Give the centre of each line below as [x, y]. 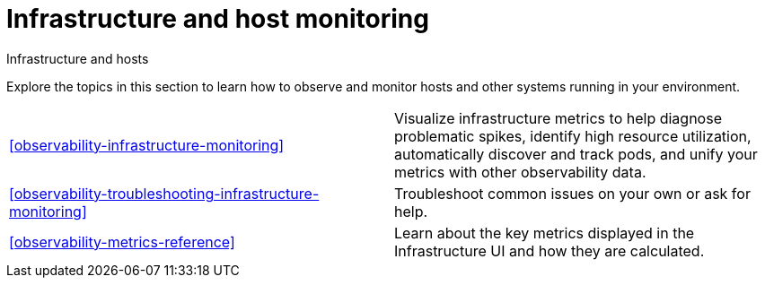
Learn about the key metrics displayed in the [545, 233]
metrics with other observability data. [520, 172]
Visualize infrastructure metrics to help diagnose [558, 118]
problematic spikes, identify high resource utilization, [573, 136]
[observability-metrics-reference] [122, 242]
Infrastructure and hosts [78, 58]
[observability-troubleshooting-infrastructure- [164, 193]
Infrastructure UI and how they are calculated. [550, 250]
